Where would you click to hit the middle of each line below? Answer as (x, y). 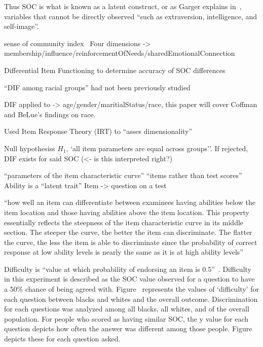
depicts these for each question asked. (62, 339)
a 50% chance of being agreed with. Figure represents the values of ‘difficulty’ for (132, 289)
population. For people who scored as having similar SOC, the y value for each (126, 318)
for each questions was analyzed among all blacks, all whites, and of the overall (127, 309)
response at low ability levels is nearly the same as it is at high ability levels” (124, 252)
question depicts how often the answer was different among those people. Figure (128, 328)
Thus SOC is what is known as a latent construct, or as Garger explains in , (123, 6)
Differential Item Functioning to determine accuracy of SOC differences (115, 70)
